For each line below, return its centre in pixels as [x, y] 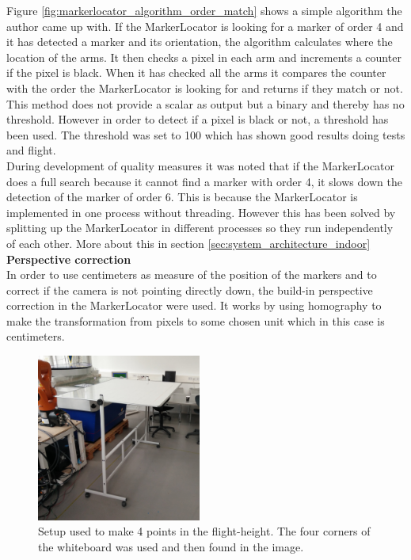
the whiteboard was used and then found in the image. [171, 547]
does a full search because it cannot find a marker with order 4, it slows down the [204, 181]
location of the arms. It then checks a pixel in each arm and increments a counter [204, 57]
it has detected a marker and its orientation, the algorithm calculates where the [200, 42]
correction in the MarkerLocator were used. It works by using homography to [194, 305]
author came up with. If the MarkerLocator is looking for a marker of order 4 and [205, 26]
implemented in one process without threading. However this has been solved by [201, 212]
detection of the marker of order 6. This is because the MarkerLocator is [182, 197]
